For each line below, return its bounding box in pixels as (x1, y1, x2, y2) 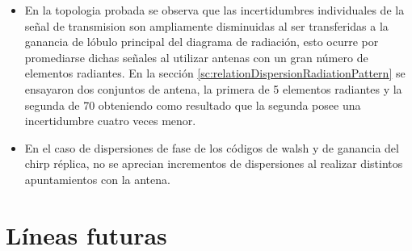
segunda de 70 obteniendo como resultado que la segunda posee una (24, 96, 361, 113)
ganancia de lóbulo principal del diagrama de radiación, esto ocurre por (24, 33, 379, 50)
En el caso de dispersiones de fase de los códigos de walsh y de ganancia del (24, 139, 399, 156)
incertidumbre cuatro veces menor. (24, 112, 196, 129)
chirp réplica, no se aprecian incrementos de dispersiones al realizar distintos (24, 155, 403, 172)
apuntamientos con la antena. (24, 170, 170, 187)
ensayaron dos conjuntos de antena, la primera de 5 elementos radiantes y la (24, 80, 402, 97)
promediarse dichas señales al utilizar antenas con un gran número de (24, 48, 368, 65)
